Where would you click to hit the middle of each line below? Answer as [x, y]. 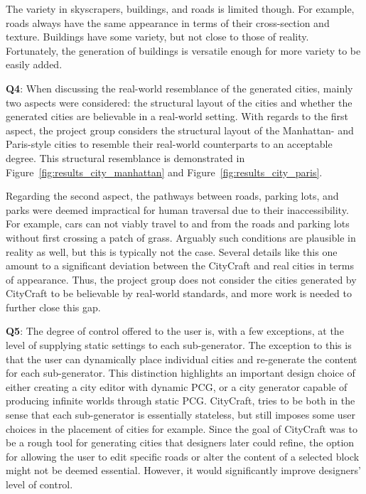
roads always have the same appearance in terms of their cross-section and [168, 22]
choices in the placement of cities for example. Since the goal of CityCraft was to [182, 428]
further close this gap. [53, 307]
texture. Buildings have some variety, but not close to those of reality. [157, 37]
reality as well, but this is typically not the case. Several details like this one [172, 251]
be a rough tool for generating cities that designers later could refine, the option [180, 442]
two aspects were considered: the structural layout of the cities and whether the [179, 102]
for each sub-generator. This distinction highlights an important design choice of [181, 373]
